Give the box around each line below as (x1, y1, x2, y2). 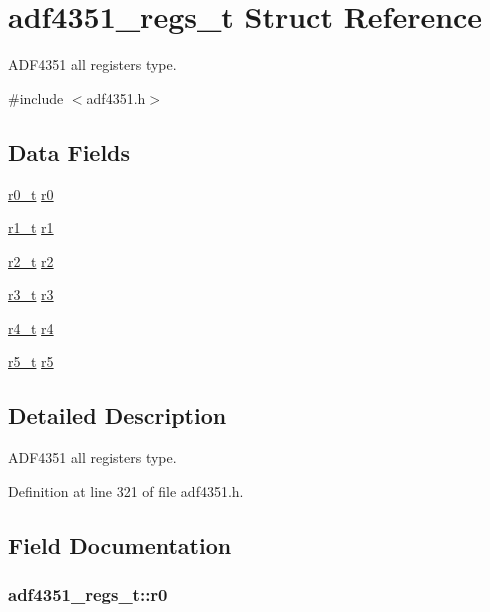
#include (8, 87, 64, 108)
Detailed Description (8, 400, 227, 431)
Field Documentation (8, 529, 232, 560)
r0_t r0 (8, 183, 54, 204)
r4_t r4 (8, 317, 54, 338)
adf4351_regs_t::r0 (8, 582, 168, 607)
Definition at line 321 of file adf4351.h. (8, 480, 244, 501)
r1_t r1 (8, 217, 54, 238)
